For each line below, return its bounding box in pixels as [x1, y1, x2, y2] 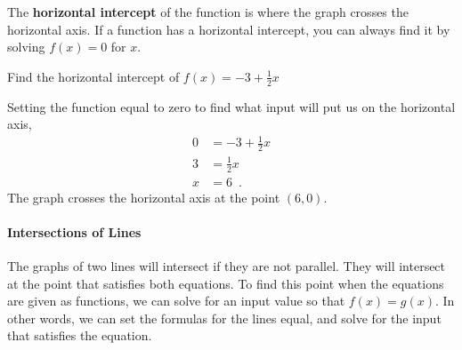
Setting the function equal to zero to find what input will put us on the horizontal [7, 97, 456, 115]
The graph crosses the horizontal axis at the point [7, 187, 280, 206]
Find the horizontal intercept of [7, 67, 180, 85]
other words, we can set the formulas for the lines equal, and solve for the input [7, 308, 442, 327]
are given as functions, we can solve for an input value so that [7, 291, 345, 310]
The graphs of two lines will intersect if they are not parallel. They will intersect [7, 256, 446, 274]
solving [7, 37, 45, 56]
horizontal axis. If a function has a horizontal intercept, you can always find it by [7, 20, 450, 38]
